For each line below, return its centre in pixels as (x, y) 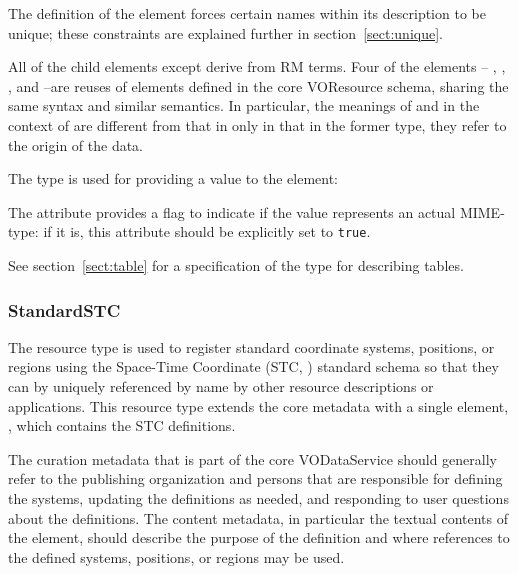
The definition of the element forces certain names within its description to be (247, 13)
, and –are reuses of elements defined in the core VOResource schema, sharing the (258, 85)
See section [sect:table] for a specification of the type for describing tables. (236, 265)
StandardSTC (64, 309)
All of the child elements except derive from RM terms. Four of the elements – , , (257, 66)
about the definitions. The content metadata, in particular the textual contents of (258, 517)
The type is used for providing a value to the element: (173, 178)
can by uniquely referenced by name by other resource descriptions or (221, 386)
